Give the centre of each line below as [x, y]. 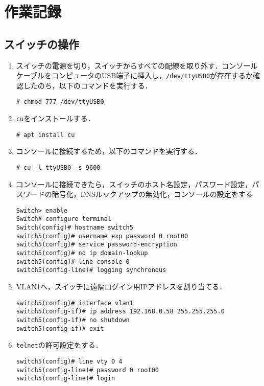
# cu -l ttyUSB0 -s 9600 [58, 167]
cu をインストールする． [55, 118]
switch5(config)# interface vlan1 [75, 303]
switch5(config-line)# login [66, 379]
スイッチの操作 [42, 44]
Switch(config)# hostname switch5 [75, 228]
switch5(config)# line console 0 [73, 262]
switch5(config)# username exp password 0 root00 [102, 236]
